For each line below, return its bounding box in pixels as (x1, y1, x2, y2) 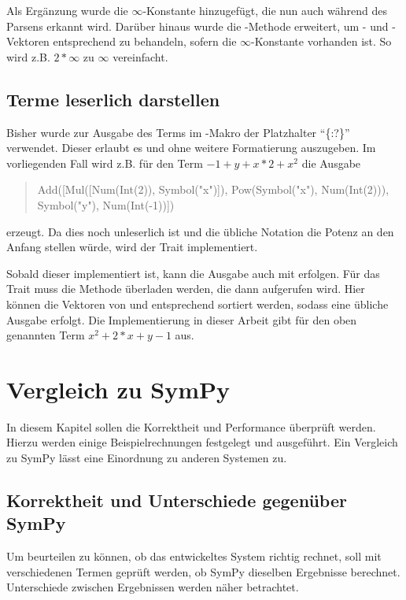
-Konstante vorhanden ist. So (251, 33, 392, 50)
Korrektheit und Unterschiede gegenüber (6, 488, 347, 512)
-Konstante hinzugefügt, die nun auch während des (142, 2, 387, 18)
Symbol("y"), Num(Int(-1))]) (37, 196, 175, 213)
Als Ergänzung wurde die (6, 2, 128, 18)
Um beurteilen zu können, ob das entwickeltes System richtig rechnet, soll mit (6, 548, 382, 565)
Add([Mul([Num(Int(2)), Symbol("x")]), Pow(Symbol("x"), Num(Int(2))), (37, 181, 389, 198)
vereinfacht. (113, 48, 168, 65)
